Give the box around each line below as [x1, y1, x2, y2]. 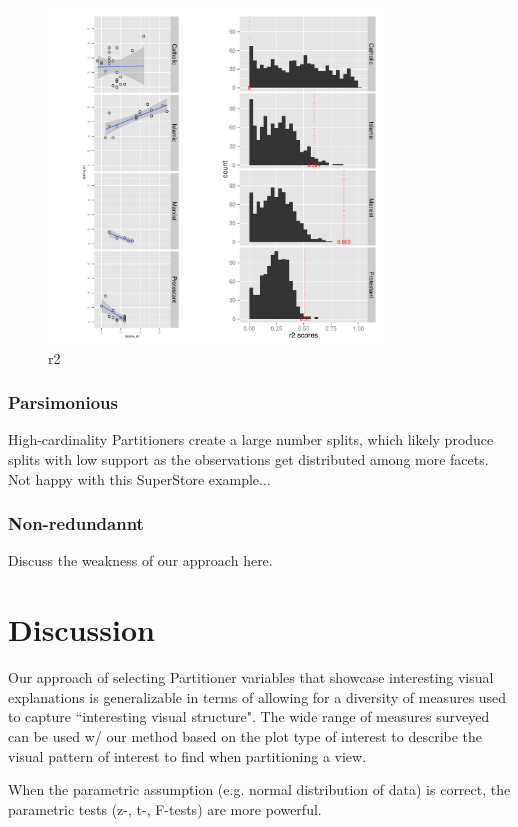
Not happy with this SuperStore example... [8, 468, 271, 489]
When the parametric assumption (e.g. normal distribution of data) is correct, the [8, 779, 511, 800]
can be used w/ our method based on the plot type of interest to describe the [8, 725, 483, 746]
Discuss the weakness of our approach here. [8, 550, 273, 571]
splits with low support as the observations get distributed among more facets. [8, 449, 489, 469]
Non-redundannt [8, 511, 144, 536]
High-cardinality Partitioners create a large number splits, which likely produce [8, 429, 494, 450]
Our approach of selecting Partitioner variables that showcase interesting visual [8, 667, 494, 688]
